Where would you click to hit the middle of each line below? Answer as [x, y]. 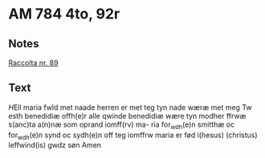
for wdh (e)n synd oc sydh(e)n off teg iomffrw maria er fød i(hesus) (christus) [133, 136]
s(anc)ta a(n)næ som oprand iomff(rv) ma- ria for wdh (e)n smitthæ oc [122, 125]
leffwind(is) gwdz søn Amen [55, 145]
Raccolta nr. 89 [33, 63]
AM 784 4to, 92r [64, 14]
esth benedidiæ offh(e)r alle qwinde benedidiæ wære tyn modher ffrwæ [127, 115]
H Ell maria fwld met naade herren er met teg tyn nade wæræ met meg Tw [130, 107]
